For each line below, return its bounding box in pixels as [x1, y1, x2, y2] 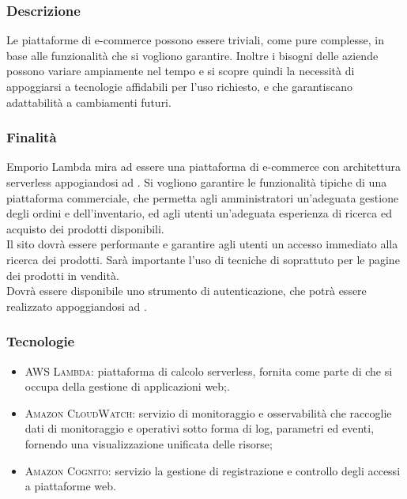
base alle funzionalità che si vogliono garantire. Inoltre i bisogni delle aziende [6, 47, 379, 63]
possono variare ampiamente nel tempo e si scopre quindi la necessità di [6, 62, 355, 79]
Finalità [6, 127, 57, 147]
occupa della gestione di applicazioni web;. [24, 378, 230, 395]
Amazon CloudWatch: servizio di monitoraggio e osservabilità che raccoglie [24, 404, 392, 421]
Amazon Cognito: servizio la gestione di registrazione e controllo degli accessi [24, 462, 401, 478]
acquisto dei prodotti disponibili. [6, 220, 164, 236]
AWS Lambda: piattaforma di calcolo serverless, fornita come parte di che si [24, 362, 393, 379]
